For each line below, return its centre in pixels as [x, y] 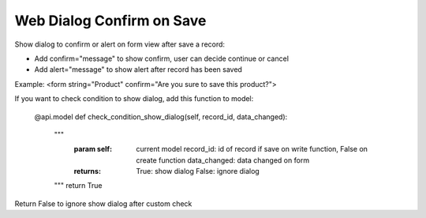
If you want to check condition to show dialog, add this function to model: [134, 99]
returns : [88, 171]
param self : [93, 149]
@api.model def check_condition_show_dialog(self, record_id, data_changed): [161, 117]
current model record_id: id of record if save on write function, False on [252, 149]
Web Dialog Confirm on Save [110, 21]
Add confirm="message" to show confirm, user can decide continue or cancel [162, 58]
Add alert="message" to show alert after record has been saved [138, 70]
